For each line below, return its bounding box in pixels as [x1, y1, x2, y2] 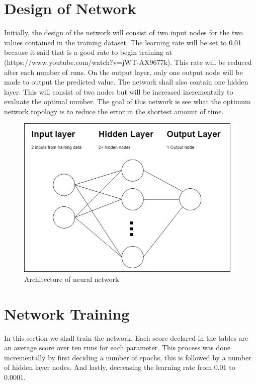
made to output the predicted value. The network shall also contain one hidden [4, 76, 248, 87]
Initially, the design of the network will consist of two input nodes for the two [4, 27, 243, 38]
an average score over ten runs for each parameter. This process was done [4, 342, 231, 353]
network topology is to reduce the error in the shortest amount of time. [4, 106, 224, 116]
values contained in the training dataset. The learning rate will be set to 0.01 [4, 37, 242, 47]
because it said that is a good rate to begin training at [4, 47, 172, 57]
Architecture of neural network [24, 273, 119, 284]
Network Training [4, 303, 130, 324]
